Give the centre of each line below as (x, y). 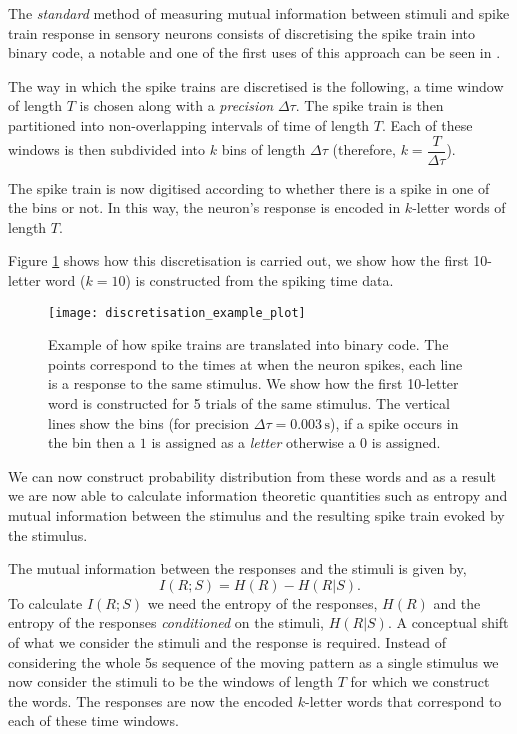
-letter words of (459, 207)
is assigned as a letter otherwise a (253, 442)
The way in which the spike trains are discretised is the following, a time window (256, 85)
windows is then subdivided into (107, 149)
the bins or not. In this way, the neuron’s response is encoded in (204, 207)
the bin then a (92, 442)
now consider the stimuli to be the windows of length (170, 681)
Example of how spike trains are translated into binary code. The (248, 344)
